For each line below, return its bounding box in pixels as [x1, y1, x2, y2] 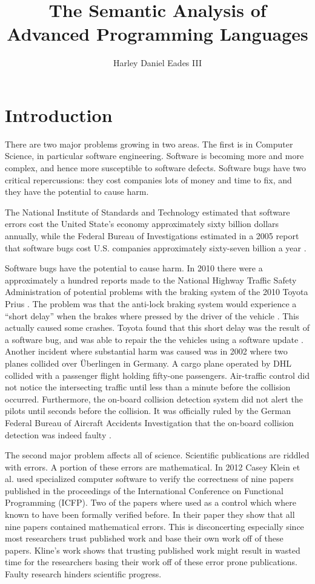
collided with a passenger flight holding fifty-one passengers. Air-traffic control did [5, 368, 310, 381]
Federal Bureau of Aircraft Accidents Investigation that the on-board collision [5, 416, 294, 429]
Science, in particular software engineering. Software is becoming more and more [5, 149, 304, 162]
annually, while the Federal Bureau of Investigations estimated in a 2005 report [5, 229, 299, 242]
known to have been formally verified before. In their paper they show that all [5, 508, 295, 521]
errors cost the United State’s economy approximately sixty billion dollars [5, 217, 279, 230]
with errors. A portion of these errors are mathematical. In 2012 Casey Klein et [5, 460, 300, 473]
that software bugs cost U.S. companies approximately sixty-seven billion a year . [5, 241, 307, 254]
